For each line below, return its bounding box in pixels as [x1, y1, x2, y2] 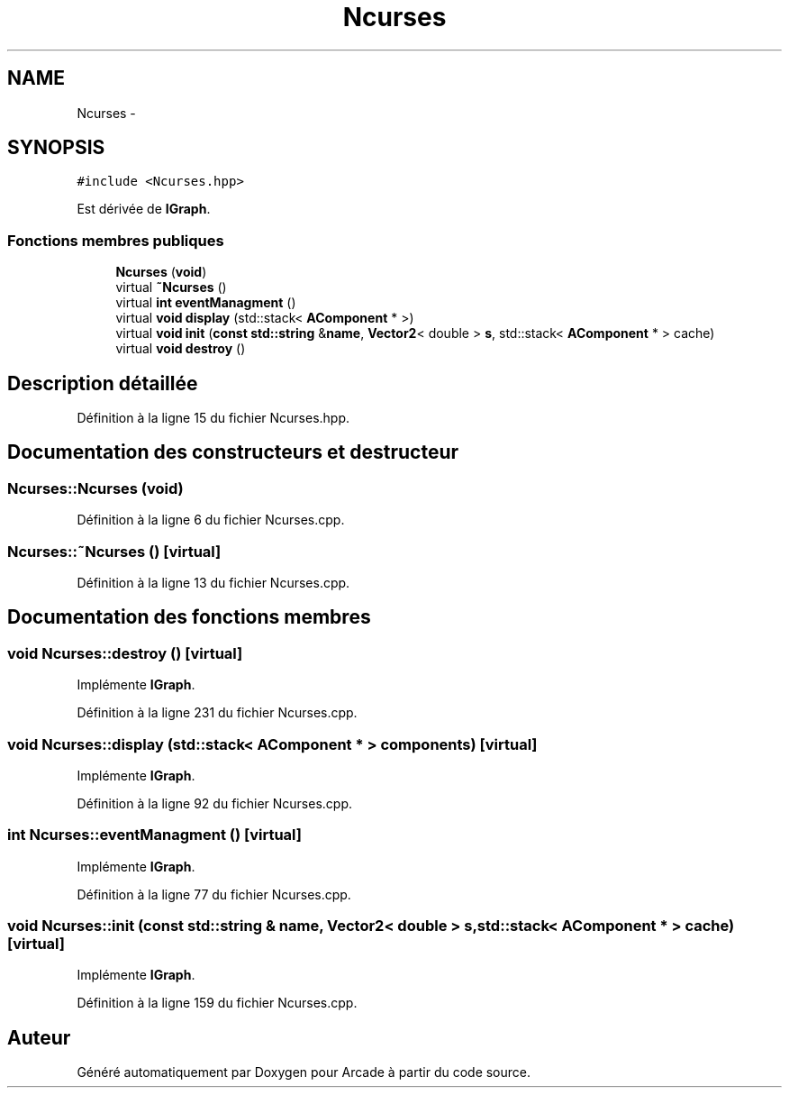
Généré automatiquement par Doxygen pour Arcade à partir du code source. [77, 1064, 531, 1081]
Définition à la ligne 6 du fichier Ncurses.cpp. [77, 512, 345, 528]
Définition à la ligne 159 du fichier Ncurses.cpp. [77, 995, 358, 1011]
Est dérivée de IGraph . [77, 201, 211, 217]
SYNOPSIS [7, 136, 105, 160]
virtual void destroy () [115, 341, 246, 357]
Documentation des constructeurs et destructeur [7, 441, 459, 464]
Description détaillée [7, 371, 198, 395]
